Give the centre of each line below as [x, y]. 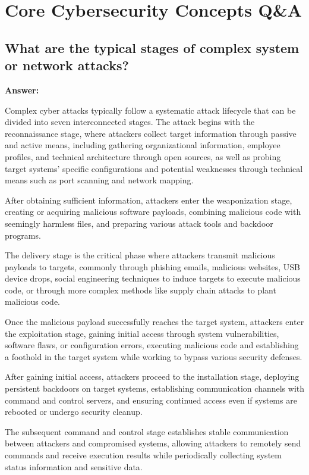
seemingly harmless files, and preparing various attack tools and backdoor [139, 223]
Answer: [22, 90]
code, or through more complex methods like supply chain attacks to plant [141, 290]
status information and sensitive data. [74, 466]
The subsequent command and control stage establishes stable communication [147, 431]
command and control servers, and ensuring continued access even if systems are [151, 400]
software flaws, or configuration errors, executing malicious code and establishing [152, 345]
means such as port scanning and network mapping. [99, 180]
